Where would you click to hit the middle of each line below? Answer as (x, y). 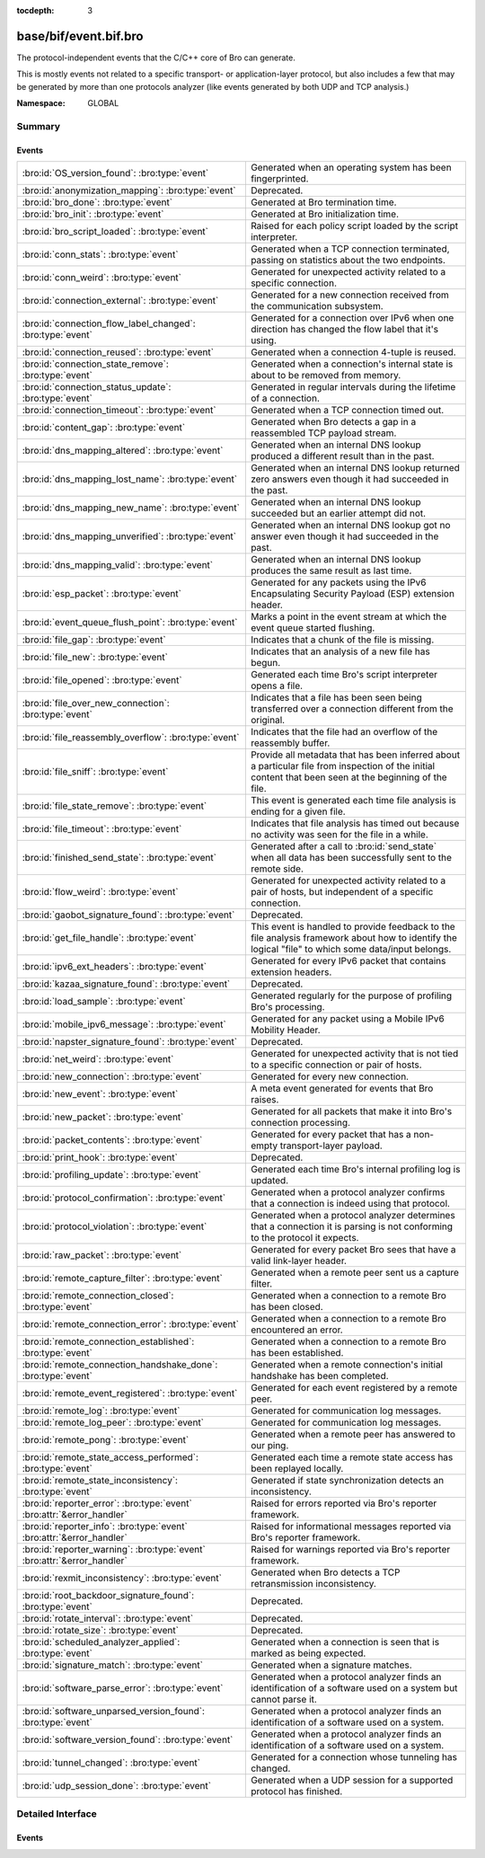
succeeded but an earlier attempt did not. (338, 514)
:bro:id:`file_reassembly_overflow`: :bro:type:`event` (131, 738)
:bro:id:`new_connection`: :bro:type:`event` (112, 1076)
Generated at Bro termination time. (323, 202)
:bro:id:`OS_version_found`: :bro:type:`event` (115, 173)
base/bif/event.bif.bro (80, 36)
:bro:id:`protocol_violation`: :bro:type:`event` (115, 1226)
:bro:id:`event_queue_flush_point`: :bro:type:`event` (130, 623)
